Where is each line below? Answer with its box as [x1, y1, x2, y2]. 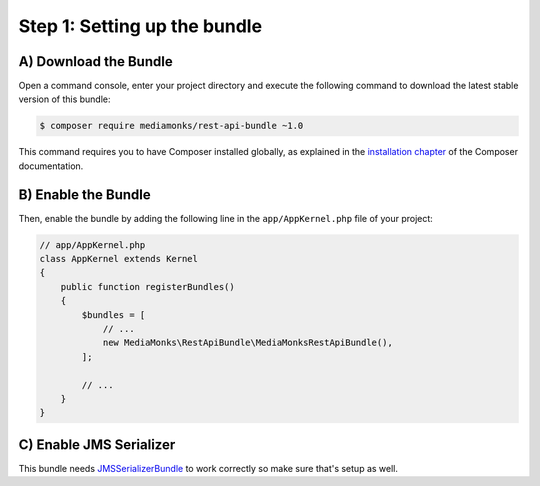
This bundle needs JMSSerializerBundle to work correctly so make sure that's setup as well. [18, 462, 399, 474]
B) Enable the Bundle [18, 186, 151, 203]
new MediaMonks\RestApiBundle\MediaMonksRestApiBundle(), [102, 337, 394, 349]
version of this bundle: [18, 93, 111, 105]
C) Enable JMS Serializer [18, 436, 176, 453]
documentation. [18, 160, 84, 172]
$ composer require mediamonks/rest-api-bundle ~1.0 [39, 120, 304, 132]
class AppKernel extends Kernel [39, 253, 199, 265]
